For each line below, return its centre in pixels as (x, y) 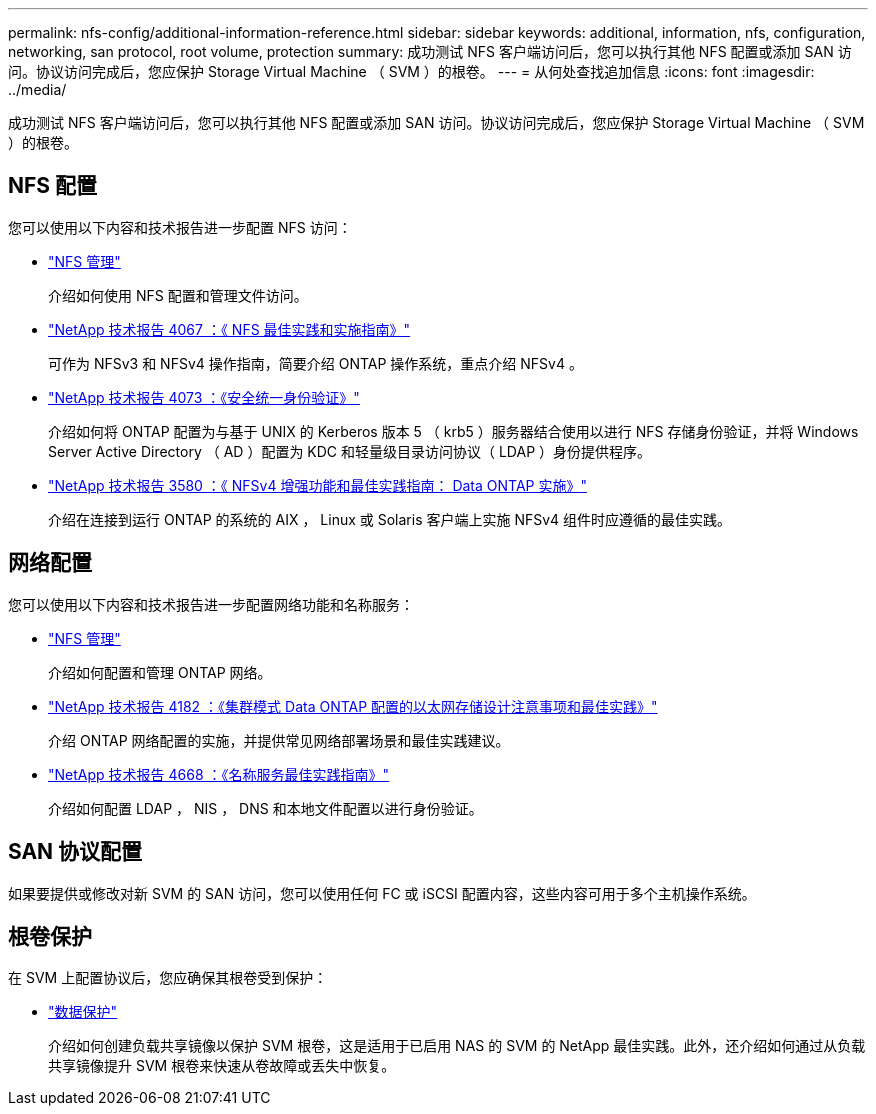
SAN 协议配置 (75, 852)
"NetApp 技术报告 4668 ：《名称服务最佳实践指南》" (219, 774)
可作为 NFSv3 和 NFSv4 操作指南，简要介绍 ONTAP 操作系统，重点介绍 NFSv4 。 (315, 363)
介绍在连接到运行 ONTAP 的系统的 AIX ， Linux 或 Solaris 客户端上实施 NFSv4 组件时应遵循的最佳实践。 (390, 519)
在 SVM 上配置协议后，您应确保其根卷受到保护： (168, 978)
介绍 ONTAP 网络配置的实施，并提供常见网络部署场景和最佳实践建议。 (279, 740)
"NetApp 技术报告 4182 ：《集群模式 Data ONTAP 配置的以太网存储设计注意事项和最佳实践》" (353, 706)
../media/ (37, 89)
